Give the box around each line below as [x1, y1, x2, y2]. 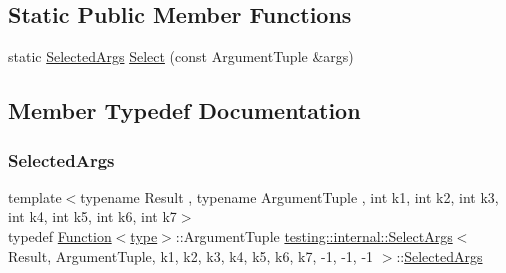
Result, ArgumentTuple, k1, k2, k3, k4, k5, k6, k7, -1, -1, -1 [8, 245, 374, 266]
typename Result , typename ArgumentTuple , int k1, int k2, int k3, [80, 186, 499, 207]
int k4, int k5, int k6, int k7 [8, 206, 177, 227]
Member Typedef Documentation [8, 95, 361, 126]
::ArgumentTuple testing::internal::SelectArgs [175, 225, 453, 246]
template [8, 186, 62, 207]
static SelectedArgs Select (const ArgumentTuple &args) [8, 46, 354, 67]
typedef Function [8, 225, 112, 246]
